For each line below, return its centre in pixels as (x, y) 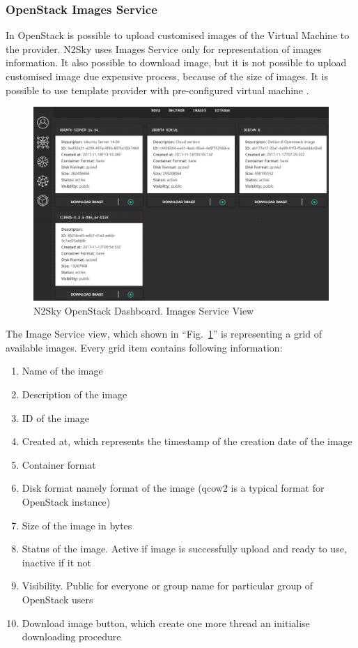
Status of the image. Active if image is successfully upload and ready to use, (184, 549)
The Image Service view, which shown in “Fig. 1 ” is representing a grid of (164, 334)
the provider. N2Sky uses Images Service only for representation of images (164, 48)
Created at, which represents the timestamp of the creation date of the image (187, 441)
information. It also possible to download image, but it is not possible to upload (176, 62)
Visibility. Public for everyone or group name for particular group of (167, 586)
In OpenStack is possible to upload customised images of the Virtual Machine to (178, 35)
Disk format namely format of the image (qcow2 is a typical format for (173, 488)
